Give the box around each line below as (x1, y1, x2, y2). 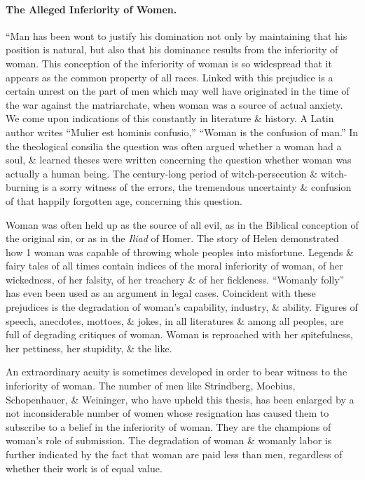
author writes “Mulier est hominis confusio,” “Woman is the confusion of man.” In (6, 124, 359, 139)
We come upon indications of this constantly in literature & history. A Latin (6, 111, 334, 126)
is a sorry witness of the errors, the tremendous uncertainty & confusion (42, 180, 352, 194)
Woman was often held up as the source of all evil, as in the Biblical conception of (6, 217, 359, 232)
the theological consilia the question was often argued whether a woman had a (6, 138, 342, 153)
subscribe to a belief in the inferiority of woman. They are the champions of (6, 419, 331, 434)
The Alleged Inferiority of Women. (6, 1, 177, 16)
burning (6, 180, 39, 194)
